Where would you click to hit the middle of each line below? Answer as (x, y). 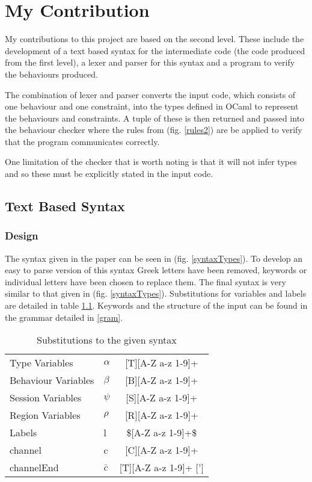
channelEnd (34, 468)
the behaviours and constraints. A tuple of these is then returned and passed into (155, 118)
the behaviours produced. (51, 74)
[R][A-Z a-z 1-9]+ (162, 415)
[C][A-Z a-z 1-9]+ (162, 450)
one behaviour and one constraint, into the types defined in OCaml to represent (152, 106)
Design (22, 236)
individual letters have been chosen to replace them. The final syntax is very (145, 281)
